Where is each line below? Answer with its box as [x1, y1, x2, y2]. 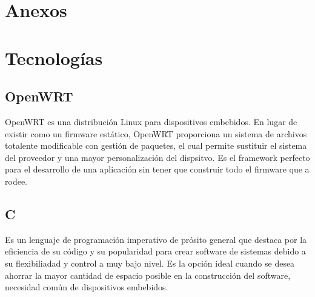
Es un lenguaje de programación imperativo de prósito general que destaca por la [5, 233, 307, 245]
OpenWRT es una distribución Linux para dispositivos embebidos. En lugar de [5, 115, 297, 128]
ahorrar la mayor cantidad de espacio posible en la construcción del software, [5, 268, 291, 281]
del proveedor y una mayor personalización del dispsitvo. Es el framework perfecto [5, 151, 310, 163]
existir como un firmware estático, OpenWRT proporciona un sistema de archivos [5, 127, 307, 140]
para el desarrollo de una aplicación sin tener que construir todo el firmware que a [5, 163, 310, 176]
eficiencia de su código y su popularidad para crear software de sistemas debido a [5, 245, 306, 258]
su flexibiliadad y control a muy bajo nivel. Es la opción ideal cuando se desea [5, 256, 295, 269]
